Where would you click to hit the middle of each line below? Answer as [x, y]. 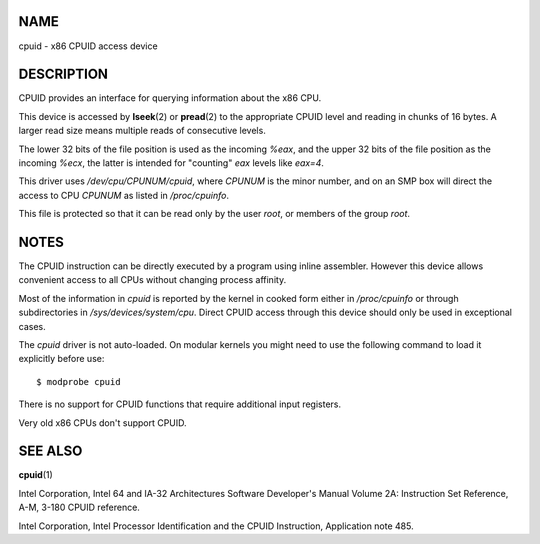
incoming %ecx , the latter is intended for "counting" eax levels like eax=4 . [171, 162]
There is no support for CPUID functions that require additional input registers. [180, 404]
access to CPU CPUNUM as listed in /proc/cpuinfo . [124, 195]
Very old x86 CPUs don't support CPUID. [102, 422]
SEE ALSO [50, 451]
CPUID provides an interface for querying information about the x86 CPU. [170, 98]
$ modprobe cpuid [78, 381]
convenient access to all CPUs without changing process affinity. [152, 280]
